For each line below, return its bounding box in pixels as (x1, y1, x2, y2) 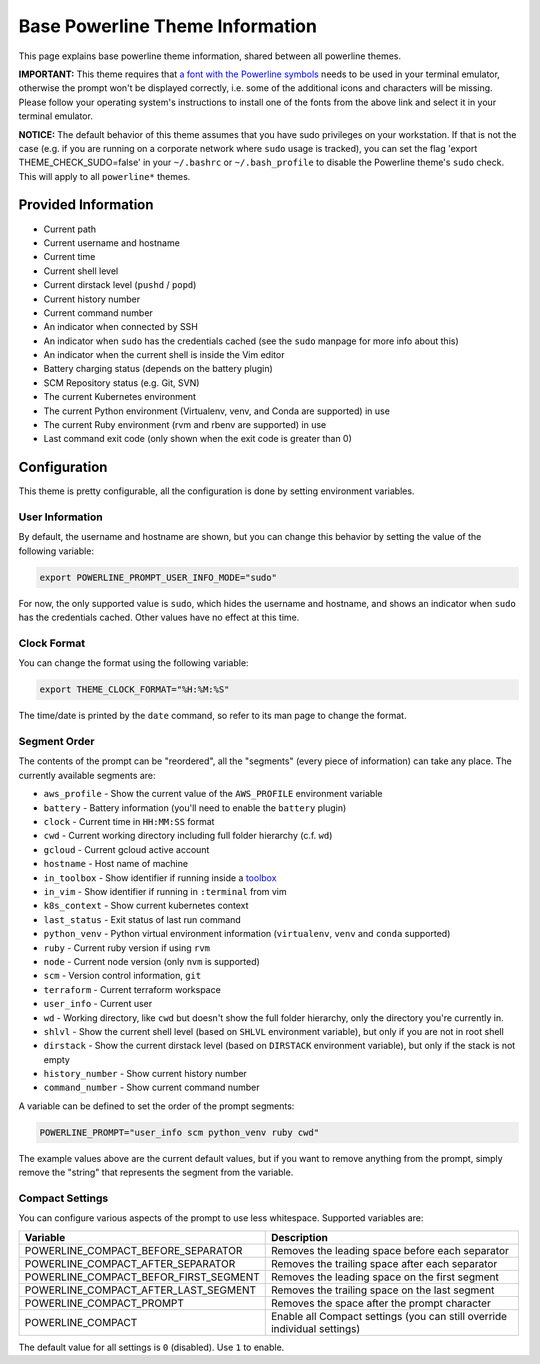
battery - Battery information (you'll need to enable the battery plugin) (43, 801, 347, 814)
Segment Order (18, 735, 95, 749)
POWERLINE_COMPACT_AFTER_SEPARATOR (24, 1256, 236, 1270)
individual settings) (270, 1321, 361, 1335)
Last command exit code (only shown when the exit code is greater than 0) (43, 433, 352, 445)
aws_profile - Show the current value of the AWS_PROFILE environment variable (43, 788, 383, 800)
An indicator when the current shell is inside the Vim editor (43, 349, 285, 361)
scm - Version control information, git (43, 970, 202, 982)
